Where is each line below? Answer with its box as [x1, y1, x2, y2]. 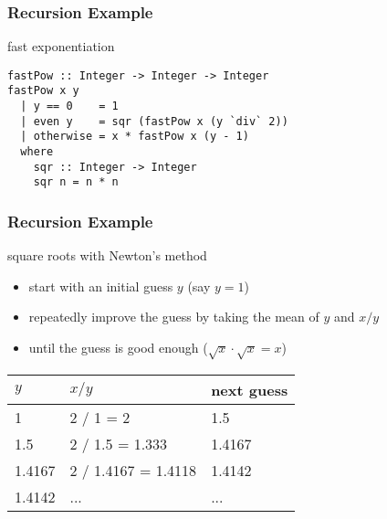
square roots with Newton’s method [7, 246, 207, 265]
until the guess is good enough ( [28, 338, 208, 357]
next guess [211, 378, 288, 400]
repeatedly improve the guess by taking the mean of [28, 307, 319, 326]
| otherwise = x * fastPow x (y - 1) [20, 130, 249, 143]
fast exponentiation [7, 37, 115, 56]
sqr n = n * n [33, 175, 119, 189]
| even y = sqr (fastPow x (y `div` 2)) [20, 114, 288, 128]
